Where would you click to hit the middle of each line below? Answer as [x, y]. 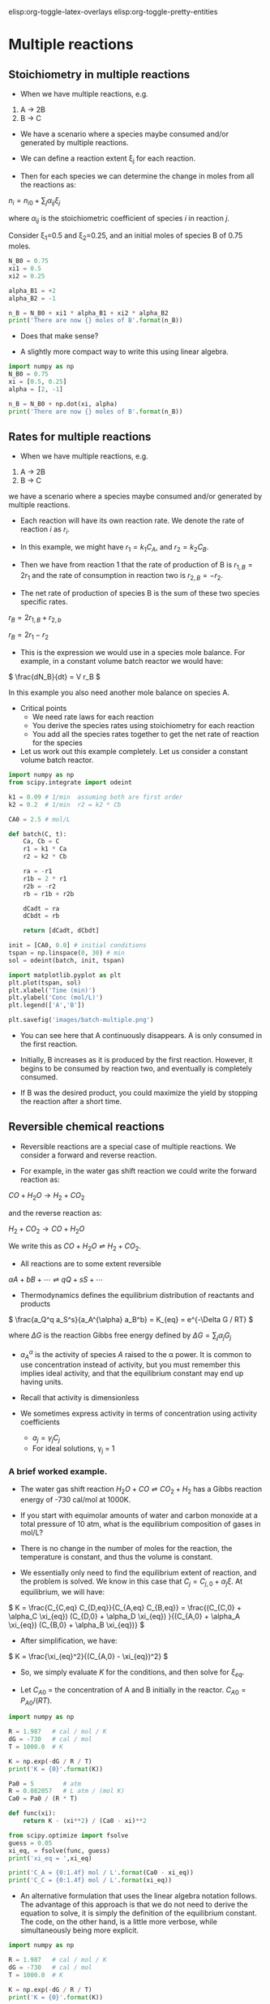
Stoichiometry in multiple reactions [99, 74]
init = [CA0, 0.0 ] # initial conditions [78, 946]
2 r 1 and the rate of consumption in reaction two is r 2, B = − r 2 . [121, 576]
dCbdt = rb [41, 916]
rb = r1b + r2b [49, 894]
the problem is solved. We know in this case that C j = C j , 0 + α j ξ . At [131, 1582]
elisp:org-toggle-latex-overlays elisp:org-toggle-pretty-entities [113, 12]
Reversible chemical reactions [86, 1127]
